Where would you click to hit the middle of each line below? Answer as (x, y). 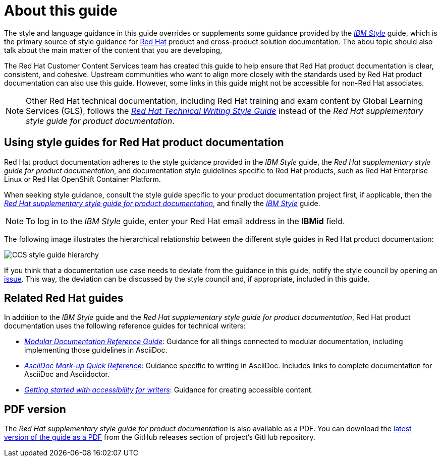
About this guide (61, 11)
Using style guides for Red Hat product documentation (144, 143)
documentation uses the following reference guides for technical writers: (125, 326)
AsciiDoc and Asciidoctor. (67, 374)
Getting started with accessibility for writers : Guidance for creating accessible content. (169, 390)
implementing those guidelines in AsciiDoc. (96, 350)
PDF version (35, 409)
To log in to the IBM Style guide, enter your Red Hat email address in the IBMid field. (185, 221)
